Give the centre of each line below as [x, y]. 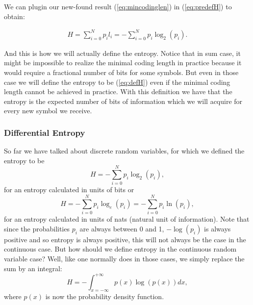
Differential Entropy [45, 132]
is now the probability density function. [105, 296]
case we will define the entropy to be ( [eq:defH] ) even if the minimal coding [117, 82]
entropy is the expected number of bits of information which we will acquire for [123, 101]
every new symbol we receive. [48, 111]
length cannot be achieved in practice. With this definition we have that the [118, 91]
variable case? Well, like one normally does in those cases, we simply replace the [124, 258]
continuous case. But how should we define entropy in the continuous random [120, 249]
